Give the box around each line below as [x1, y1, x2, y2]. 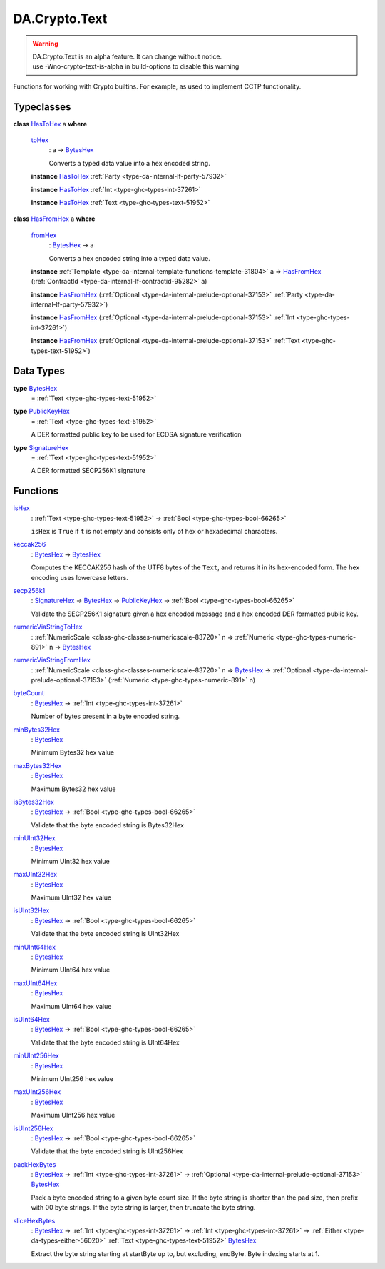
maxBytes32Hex [13, 761, 62, 770]
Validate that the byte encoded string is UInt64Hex [31, 1038, 180, 1047]
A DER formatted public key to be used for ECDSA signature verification [31, 430, 242, 439]
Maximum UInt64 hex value [31, 1002, 112, 1010]
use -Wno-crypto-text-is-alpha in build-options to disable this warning [32, 62, 240, 71]
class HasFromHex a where [13, 214, 96, 223]
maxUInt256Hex [13, 1088, 61, 1096]
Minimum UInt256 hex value [31, 1074, 114, 1083]
